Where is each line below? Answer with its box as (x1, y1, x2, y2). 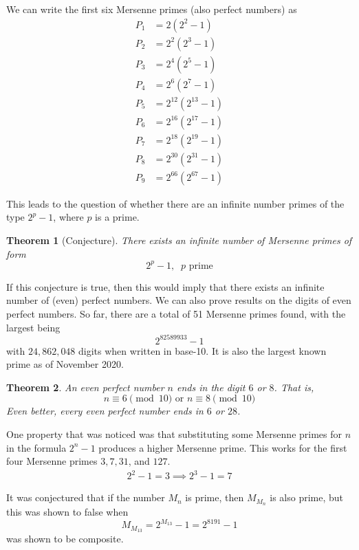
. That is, (274, 379, 314, 394)
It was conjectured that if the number (6, 490, 165, 505)
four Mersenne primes (6, 454, 98, 468)
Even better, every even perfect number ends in (6, 404, 204, 418)
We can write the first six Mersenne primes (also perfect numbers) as (6, 2, 297, 16)
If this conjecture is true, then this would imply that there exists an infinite (6, 279, 325, 294)
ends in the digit (177, 379, 246, 394)
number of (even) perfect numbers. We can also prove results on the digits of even (6, 293, 351, 307)
